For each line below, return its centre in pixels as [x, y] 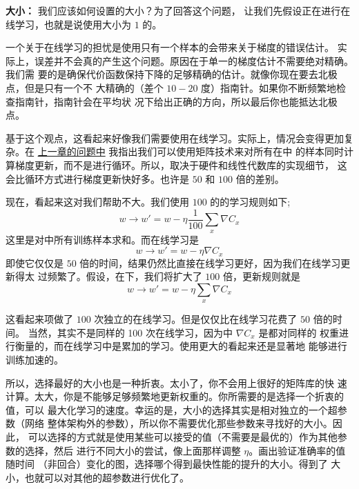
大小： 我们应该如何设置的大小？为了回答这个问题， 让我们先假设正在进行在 [178, 10]
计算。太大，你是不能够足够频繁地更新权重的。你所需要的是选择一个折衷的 [175, 396]
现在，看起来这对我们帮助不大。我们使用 [97, 202]
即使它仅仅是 [35, 262]
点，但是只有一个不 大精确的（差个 [85, 87]
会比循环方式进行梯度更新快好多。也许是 [97, 178]
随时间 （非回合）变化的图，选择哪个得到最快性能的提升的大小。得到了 [167, 464]
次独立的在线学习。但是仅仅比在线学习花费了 [196, 319]
